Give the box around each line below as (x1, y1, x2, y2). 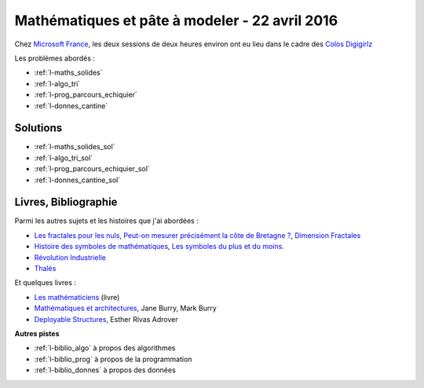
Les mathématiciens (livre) (34, 292, 120, 302)
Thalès (34, 264, 57, 273)
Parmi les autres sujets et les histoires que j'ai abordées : (14, 216, 199, 225)
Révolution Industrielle (34, 252, 106, 262)
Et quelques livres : (14, 278, 76, 287)
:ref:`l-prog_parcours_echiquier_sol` (34, 164, 151, 174)
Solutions (14, 122, 63, 135)
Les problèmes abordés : (14, 53, 96, 63)
